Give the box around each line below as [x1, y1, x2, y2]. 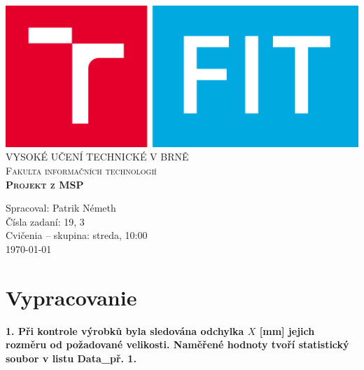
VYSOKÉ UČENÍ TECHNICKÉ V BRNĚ [6, 149, 189, 164]
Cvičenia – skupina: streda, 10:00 [6, 228, 148, 242]
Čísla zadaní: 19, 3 [6, 214, 85, 228]
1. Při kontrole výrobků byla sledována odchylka [6, 323, 244, 338]
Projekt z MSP [6, 177, 84, 191]
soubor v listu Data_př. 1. [6, 350, 136, 365]
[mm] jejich [259, 323, 315, 338]
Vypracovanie [6, 282, 137, 311]
